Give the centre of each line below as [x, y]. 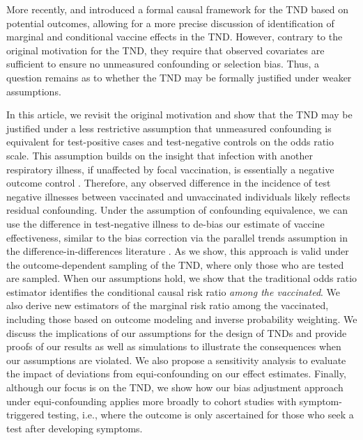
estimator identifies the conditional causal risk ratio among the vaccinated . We [173, 291]
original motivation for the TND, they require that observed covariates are [165, 50]
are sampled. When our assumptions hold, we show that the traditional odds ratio [182, 278]
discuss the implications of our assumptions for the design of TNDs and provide [177, 332]
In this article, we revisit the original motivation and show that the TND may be [179, 115]
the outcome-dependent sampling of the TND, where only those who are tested [175, 264]
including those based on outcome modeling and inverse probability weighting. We [182, 319]
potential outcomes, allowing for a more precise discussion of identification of [170, 23]
